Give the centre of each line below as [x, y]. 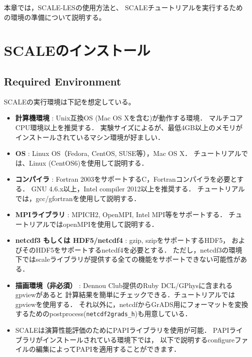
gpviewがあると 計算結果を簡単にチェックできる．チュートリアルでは [125, 295]
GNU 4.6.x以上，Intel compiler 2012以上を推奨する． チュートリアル [138, 188]
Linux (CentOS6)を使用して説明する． [88, 162]
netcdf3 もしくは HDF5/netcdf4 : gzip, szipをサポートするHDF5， [122, 240]
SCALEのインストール [77, 50]
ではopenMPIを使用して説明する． [104, 224]
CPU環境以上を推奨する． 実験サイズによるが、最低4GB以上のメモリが [129, 127]
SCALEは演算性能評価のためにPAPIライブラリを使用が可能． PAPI [122, 330]
